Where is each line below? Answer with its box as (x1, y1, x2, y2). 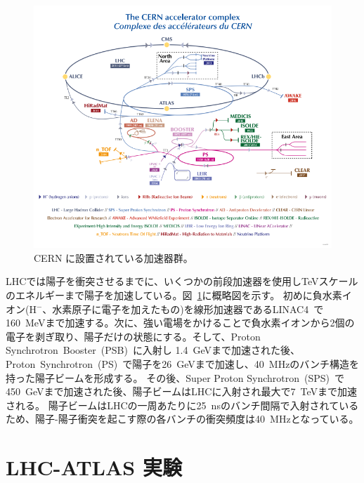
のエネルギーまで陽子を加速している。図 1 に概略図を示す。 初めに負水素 (6, 287, 342, 302)
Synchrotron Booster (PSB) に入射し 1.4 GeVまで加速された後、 (6, 343, 300, 357)
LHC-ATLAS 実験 (6, 453, 182, 482)
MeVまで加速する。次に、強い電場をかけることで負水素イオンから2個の (25, 315, 355, 330)
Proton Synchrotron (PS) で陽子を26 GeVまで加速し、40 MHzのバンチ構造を (6, 356, 360, 371)
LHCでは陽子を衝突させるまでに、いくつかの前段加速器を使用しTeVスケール (6, 274, 358, 289)
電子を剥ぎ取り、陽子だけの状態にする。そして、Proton (6, 329, 261, 343)
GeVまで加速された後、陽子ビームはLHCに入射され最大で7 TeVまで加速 (25, 384, 357, 399)
